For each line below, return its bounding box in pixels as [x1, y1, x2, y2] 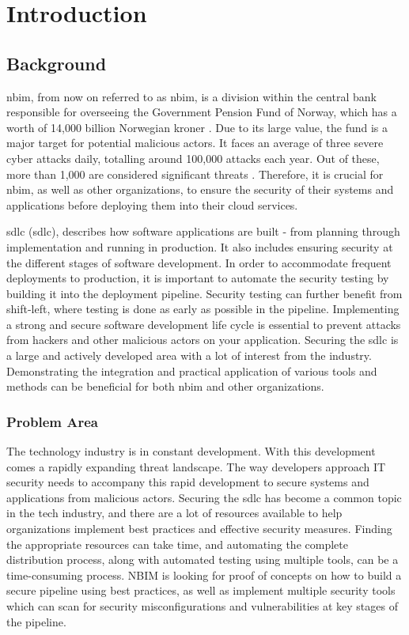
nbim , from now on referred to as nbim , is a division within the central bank [6, 88, 377, 104]
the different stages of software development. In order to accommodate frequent [6, 254, 392, 270]
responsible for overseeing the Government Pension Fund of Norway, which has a [6, 104, 397, 120]
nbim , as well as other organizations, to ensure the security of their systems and [6, 181, 394, 198]
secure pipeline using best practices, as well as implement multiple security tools [6, 582, 396, 599]
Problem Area [6, 411, 98, 431]
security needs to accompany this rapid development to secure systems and [6, 474, 369, 490]
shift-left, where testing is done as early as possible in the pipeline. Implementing [6, 300, 400, 317]
